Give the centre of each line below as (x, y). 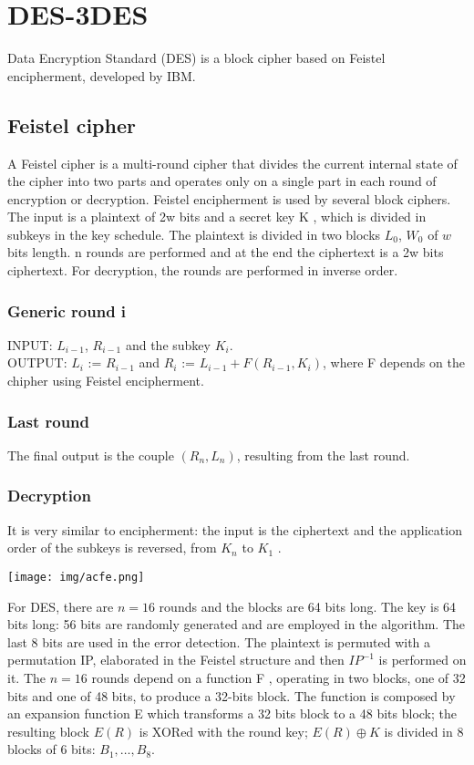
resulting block (48, 731)
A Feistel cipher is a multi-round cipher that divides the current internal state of (232, 163)
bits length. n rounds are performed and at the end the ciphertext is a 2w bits (226, 252)
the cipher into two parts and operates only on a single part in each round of (222, 181)
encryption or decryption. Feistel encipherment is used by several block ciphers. (229, 198)
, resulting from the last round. (323, 455)
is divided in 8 (424, 731)
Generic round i (67, 310)
